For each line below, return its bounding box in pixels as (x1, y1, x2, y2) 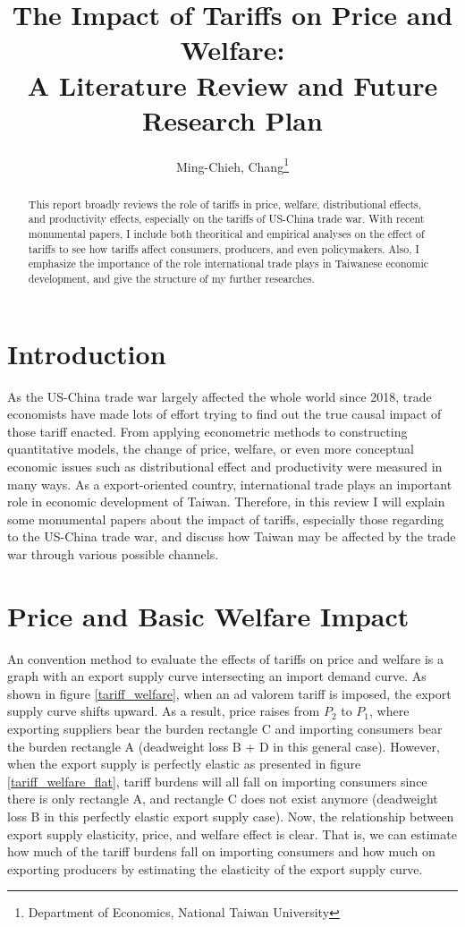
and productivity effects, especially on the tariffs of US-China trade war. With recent (28, 211, 425, 226)
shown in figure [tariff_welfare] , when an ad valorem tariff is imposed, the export (7, 684, 452, 702)
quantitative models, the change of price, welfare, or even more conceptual (7, 439, 414, 458)
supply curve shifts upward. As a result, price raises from (7, 702, 320, 720)
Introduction (7, 335, 166, 371)
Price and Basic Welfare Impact (7, 597, 410, 634)
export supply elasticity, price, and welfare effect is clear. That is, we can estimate (7, 824, 457, 843)
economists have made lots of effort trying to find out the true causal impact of (7, 404, 442, 423)
